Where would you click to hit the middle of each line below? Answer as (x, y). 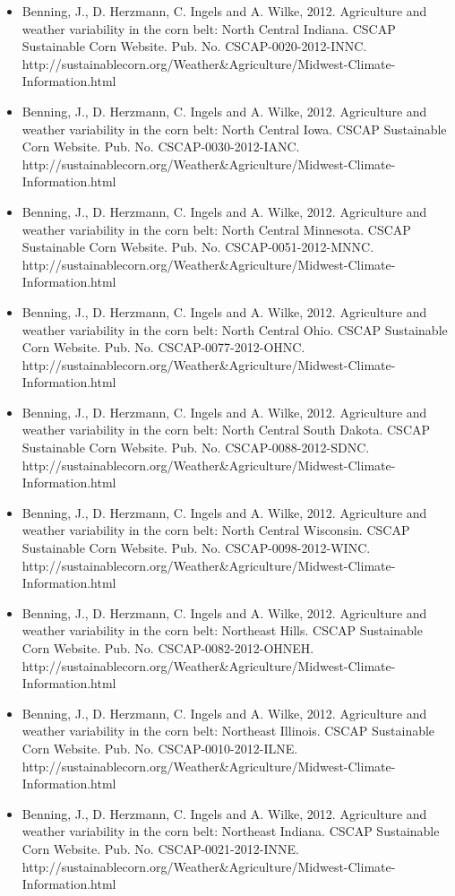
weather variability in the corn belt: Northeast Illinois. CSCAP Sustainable (228, 731)
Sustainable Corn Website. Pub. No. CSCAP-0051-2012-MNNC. (198, 247)
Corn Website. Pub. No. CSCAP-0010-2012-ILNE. (160, 748)
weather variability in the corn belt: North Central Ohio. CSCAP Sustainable (235, 329)
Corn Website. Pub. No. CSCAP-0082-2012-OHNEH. (168, 648)
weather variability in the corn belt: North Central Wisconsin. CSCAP (216, 530)
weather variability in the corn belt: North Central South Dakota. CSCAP (226, 430)
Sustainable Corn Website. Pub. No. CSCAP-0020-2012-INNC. (194, 46)
